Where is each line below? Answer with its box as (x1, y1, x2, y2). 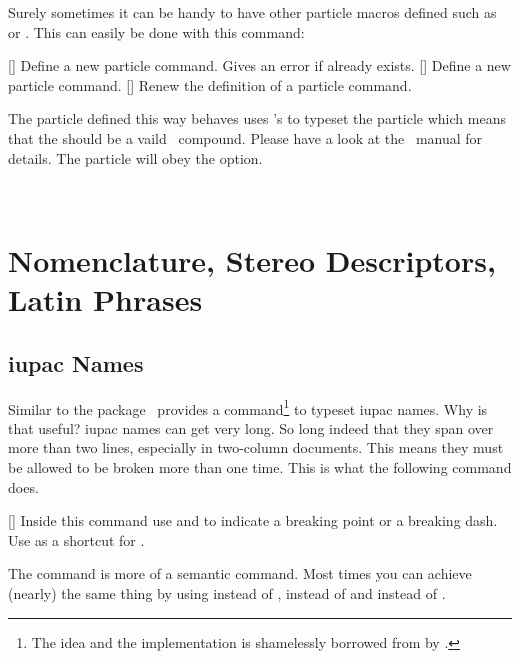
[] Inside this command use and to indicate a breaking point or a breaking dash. (8, 510, 498, 531)
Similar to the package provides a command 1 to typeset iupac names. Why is (8, 395, 488, 419)
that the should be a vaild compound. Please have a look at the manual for (8, 127, 483, 148)
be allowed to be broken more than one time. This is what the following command (8, 456, 512, 477)
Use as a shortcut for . (8, 529, 145, 550)
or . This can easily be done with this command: (8, 21, 305, 42)
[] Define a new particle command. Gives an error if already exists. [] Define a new (8, 55, 511, 76)
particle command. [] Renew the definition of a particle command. (8, 74, 412, 95)
